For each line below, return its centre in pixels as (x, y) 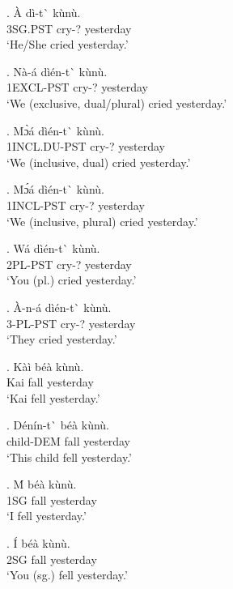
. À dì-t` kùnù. (44, 12)
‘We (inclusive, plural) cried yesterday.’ (102, 221)
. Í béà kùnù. (38, 543)
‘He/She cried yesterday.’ (68, 44)
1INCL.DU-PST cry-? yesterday (86, 146)
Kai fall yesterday (50, 382)
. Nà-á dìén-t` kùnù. (57, 71)
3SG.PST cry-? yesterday (69, 28)
